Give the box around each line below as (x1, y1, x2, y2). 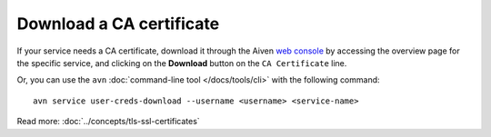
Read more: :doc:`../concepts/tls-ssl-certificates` (16, 116, 200, 127)
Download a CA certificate (16, 14, 220, 34)
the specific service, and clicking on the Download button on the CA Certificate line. (16, 57, 347, 68)
